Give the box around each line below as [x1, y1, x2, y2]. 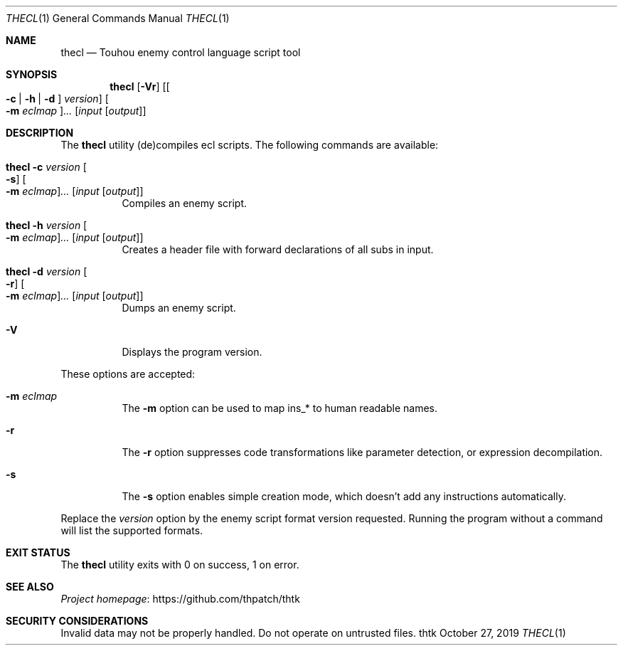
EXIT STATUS [6, 546, 70, 559]
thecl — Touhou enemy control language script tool [60, 46, 301, 58]
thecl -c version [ [6, 161, 87, 173]
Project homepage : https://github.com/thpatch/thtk [60, 593, 300, 605]
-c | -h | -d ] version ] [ [6, 92, 109, 105]
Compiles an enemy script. [122, 197, 247, 209]
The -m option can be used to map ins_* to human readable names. [122, 402, 438, 414]
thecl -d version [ [6, 265, 87, 277]
